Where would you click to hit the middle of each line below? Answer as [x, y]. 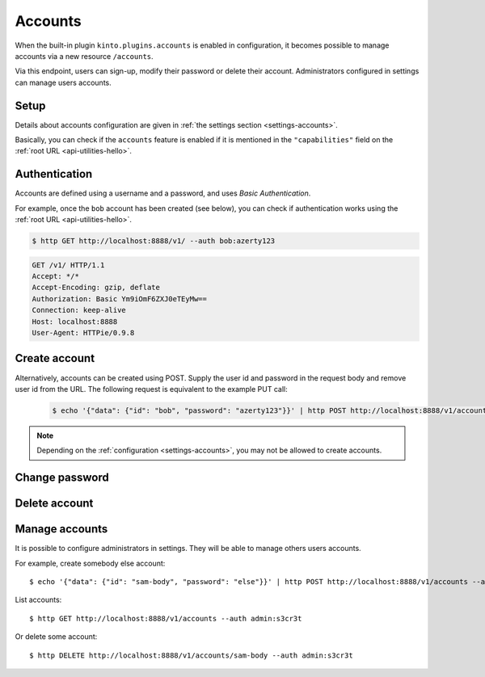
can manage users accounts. [63, 82]
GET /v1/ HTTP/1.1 [68, 265]
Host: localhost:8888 [75, 322]
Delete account [54, 504]
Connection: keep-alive [79, 310]
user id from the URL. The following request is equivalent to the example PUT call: [151, 389]
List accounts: [38, 600]
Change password [62, 478]
